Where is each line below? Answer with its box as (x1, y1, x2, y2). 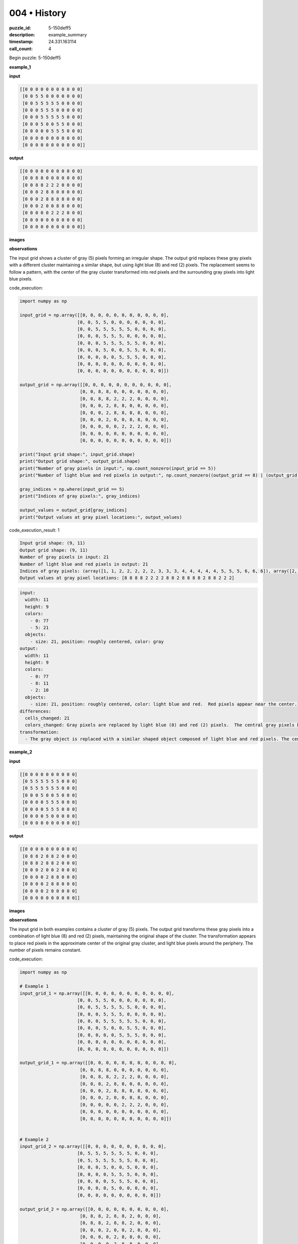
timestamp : (9, 39, 34, 45)
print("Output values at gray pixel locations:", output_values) (19, 514, 182, 520)
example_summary (48, 31, 87, 37)
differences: (19, 708, 52, 714)
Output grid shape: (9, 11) (19, 547, 88, 553)
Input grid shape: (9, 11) (19, 540, 85, 546)
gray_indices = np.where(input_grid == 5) (19, 486, 125, 492)
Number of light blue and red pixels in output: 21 (19, 561, 149, 567)
